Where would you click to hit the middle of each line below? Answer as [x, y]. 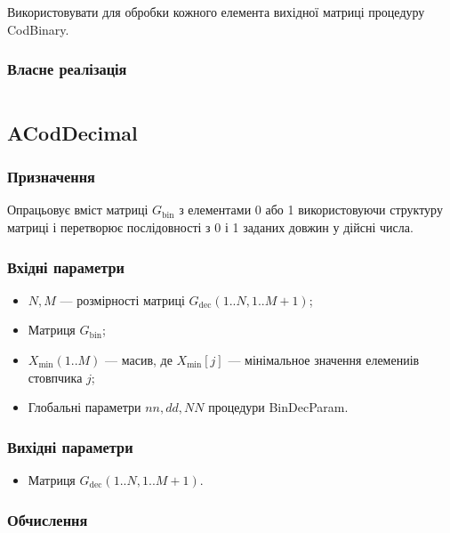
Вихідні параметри [70, 446]
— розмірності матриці [122, 299]
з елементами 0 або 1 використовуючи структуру [311, 210]
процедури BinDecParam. [278, 407]
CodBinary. [38, 29]
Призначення [51, 177]
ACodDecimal [72, 132]
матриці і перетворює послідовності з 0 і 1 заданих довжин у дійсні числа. [210, 227]
